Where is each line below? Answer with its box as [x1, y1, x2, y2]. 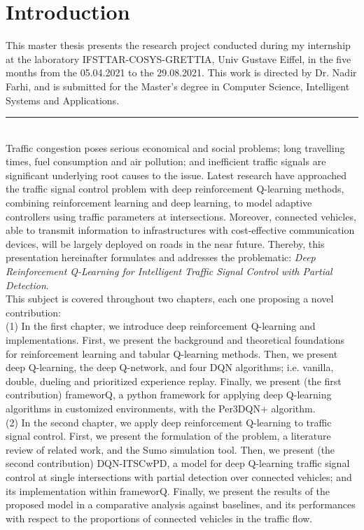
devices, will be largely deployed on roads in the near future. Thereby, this [6, 236, 325, 251]
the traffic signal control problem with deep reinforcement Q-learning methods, [6, 181, 344, 196]
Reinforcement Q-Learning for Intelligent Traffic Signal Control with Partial [6, 264, 332, 279]
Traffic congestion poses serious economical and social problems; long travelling [6, 140, 345, 155]
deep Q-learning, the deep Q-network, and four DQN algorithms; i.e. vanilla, [6, 360, 334, 375]
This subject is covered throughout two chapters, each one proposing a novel [6, 291, 334, 306]
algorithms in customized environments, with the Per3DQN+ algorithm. [6, 400, 316, 415]
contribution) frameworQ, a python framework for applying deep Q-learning [6, 387, 332, 402]
